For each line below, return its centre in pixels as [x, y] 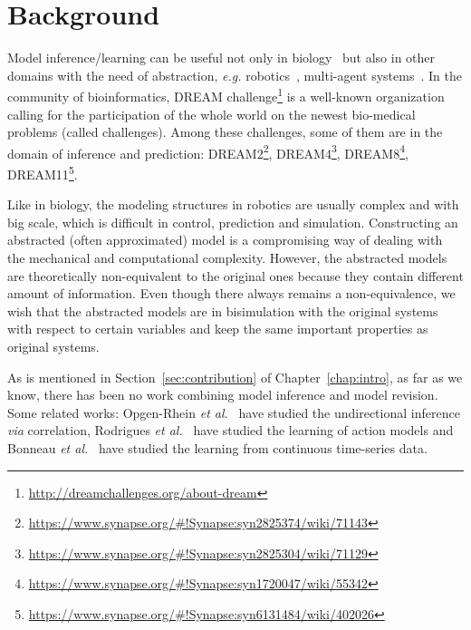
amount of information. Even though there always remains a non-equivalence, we [231, 293]
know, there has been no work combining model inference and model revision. [223, 395]
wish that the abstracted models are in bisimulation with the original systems [223, 310]
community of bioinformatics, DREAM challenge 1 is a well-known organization [226, 95]
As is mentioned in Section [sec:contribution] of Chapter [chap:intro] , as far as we [235, 377]
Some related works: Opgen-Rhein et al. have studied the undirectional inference [234, 412]
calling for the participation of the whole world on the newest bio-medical [211, 114]
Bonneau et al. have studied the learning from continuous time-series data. [217, 447]
